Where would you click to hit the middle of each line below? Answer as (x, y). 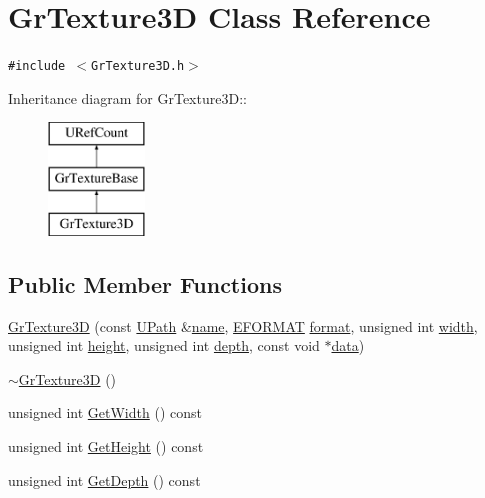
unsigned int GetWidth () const (105, 412)
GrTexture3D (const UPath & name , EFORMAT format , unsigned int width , (243, 325)
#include (37, 66)
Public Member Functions (145, 283)
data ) (348, 345)
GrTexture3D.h (138, 66)
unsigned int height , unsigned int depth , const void (164, 345)
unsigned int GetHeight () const (106, 445)
